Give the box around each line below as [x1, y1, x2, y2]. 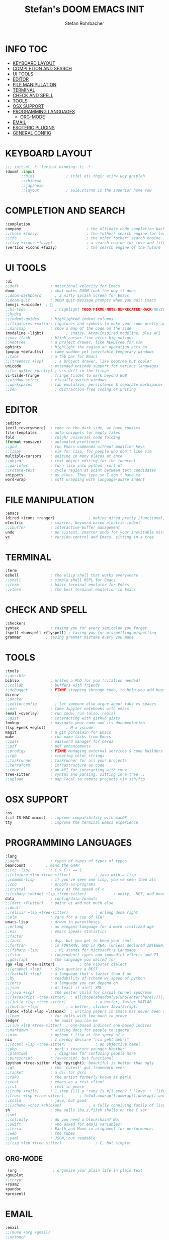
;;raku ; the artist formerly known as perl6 [5, 1075, 132, 1080]
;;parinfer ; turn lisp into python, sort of [5, 463, 123, 468]
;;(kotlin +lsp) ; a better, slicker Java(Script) [5, 1004, 138, 1009]
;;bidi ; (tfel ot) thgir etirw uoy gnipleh [21, 173, 145, 179]
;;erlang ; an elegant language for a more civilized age [5, 924, 154, 929]
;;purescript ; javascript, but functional [5, 1056, 114, 1061]
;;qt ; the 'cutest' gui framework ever [5, 1066, 125, 1071]
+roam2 [5, 1182, 19, 1187]
